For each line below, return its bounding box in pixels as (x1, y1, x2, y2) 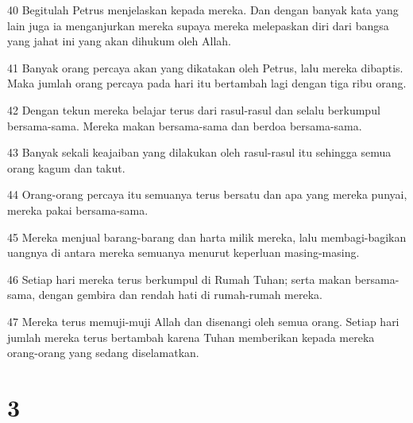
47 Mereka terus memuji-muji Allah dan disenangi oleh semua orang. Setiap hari (7, 312, 399, 329)
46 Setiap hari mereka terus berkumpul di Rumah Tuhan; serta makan (7, 270, 352, 287)
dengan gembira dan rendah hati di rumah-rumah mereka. (38, 286, 322, 303)
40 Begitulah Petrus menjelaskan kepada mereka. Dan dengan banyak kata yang (7, 2, 399, 17)
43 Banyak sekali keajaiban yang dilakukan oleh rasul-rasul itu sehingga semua (7, 144, 392, 161)
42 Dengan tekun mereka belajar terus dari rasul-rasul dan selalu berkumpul (7, 101, 380, 118)
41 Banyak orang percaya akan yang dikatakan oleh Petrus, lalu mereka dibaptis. (7, 59, 403, 76)
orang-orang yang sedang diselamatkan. (7, 344, 199, 361)
